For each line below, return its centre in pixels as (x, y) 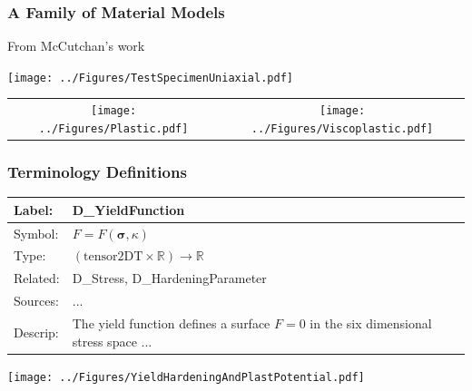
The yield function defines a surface (171, 323)
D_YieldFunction (128, 209)
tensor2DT (113, 257)
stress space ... (112, 341)
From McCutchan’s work (76, 46)
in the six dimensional (371, 323)
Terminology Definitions (97, 171)
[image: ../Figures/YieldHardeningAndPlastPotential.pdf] (186, 377)
